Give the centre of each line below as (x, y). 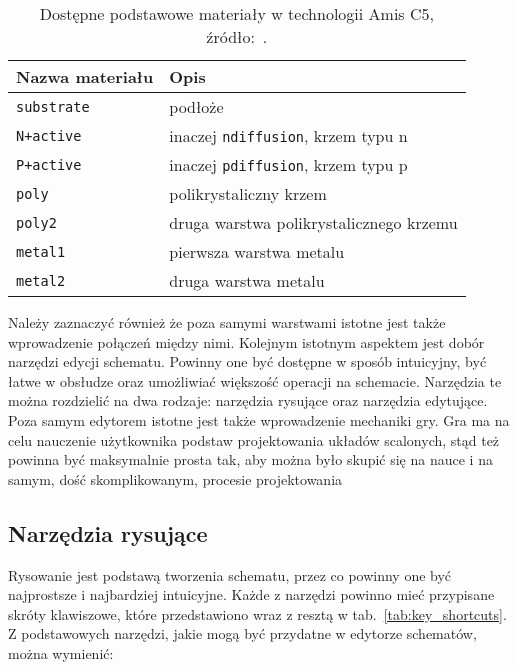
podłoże (196, 106)
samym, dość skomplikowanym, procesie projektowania (175, 478)
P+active (49, 164)
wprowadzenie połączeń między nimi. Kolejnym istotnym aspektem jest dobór (246, 341)
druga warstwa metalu (247, 280)
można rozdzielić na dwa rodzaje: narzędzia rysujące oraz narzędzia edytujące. (248, 400)
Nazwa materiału (85, 76)
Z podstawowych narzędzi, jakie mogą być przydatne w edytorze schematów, (242, 633)
